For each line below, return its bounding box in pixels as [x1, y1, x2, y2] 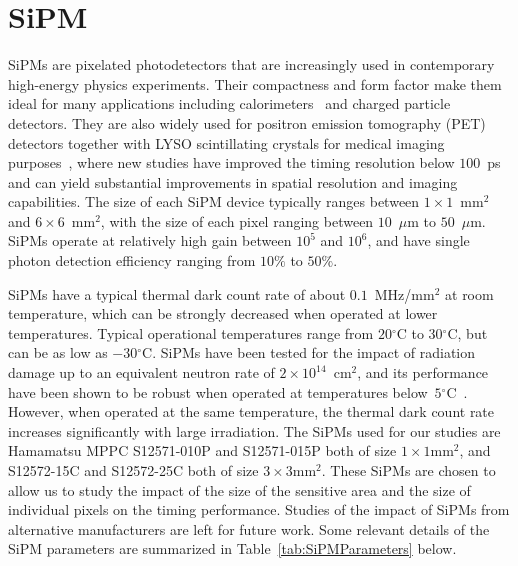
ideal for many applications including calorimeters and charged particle [8, 93, 451, 114]
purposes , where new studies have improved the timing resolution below [8, 152, 455, 173]
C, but [447, 322, 488, 343]
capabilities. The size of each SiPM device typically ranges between [8, 191, 420, 212]
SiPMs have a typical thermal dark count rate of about [8, 283, 346, 304]
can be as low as [8, 342, 108, 363]
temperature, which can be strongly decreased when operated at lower [8, 303, 438, 324]
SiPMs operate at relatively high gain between [8, 230, 292, 251]
